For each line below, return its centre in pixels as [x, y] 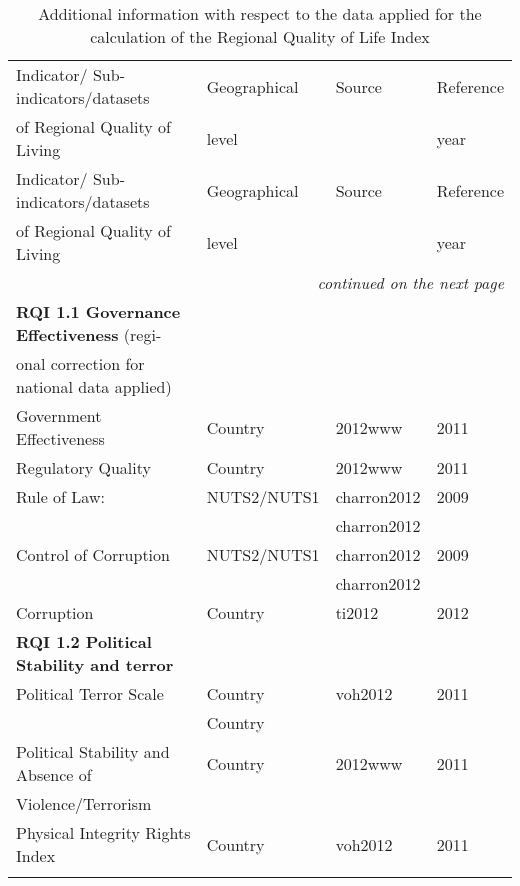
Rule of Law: [60, 496]
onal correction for [80, 363]
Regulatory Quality [83, 467]
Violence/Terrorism [84, 803]
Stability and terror [95, 664]
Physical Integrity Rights [103, 832]
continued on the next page [410, 282]
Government [59, 415]
